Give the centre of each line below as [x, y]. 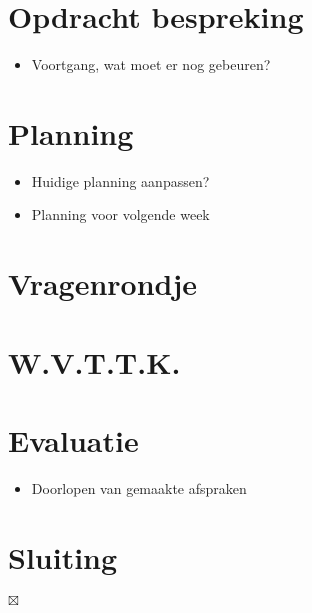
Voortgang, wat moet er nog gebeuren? [151, 64]
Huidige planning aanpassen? [120, 180]
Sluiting [63, 556]
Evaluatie [73, 439]
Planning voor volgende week [120, 214]
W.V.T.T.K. [94, 361]
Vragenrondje [103, 283]
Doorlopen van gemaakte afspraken [139, 487]
